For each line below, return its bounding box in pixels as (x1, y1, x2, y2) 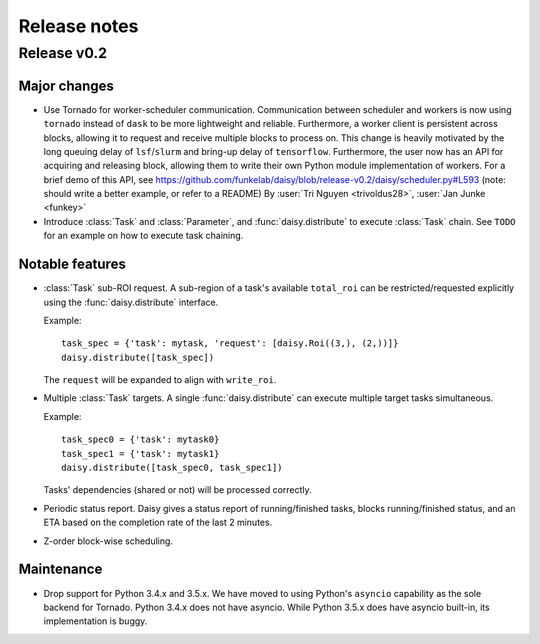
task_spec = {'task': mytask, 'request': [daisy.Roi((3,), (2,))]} (61, 338, 399, 349)
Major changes (18, 77, 115, 94)
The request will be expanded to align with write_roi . (43, 374, 277, 386)
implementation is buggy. (43, 615, 148, 627)
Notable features (18, 256, 127, 273)
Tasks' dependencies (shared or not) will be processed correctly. (43, 484, 312, 496)
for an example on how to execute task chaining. (43, 230, 244, 242)
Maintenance (18, 561, 103, 578)
